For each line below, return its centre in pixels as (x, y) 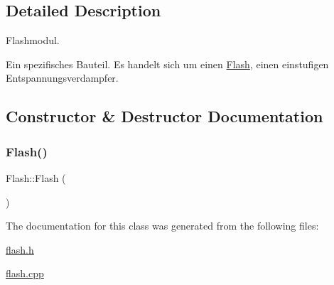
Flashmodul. (33, 40)
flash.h (20, 249)
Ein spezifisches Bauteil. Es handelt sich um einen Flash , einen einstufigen (167, 64)
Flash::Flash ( (36, 177)
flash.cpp (25, 273)
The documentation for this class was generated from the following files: (162, 226)
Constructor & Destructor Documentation (165, 116)
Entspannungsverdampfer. (62, 78)
